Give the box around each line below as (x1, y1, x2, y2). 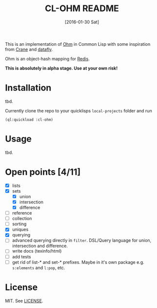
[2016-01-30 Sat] (64, 19, 99, 25)
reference (12, 210, 32, 216)
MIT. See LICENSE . (5, 298, 43, 304)
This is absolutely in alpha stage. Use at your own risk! (5, 65, 118, 71)
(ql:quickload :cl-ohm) (5, 117, 54, 122)
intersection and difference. (12, 243, 68, 249)
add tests (12, 254, 31, 259)
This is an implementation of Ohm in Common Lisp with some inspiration (5, 41, 151, 47)
